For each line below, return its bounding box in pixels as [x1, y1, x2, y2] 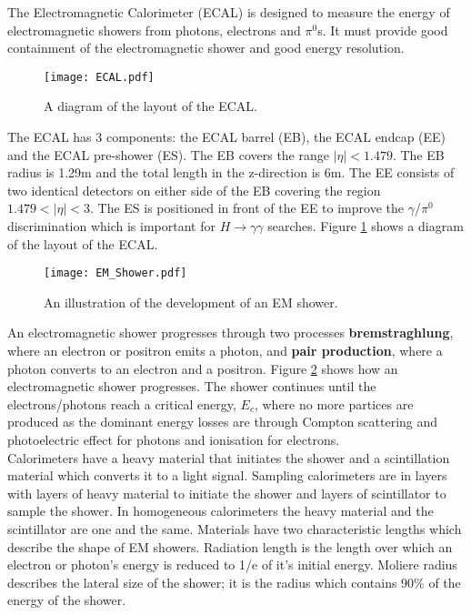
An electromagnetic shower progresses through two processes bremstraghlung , [7, 323, 454, 342]
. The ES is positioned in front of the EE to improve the [89, 198, 404, 217]
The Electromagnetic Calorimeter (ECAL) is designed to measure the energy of [7, 3, 450, 21]
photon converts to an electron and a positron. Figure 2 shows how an [7, 358, 398, 378]
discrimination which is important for [7, 217, 215, 235]
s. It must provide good [317, 20, 448, 39]
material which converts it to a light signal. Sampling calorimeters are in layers [7, 466, 447, 485]
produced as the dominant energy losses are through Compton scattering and [7, 412, 438, 431]
